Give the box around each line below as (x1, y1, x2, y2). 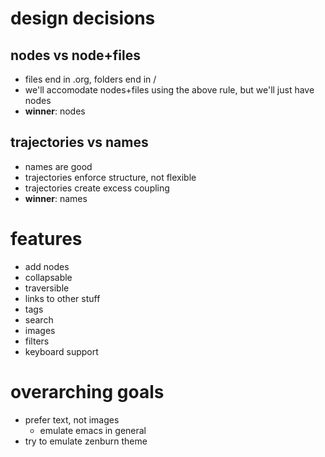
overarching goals (10, 380, 165, 403)
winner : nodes (24, 105, 86, 117)
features (10, 228, 83, 250)
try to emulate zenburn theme (24, 435, 148, 447)
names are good (24, 160, 93, 172)
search (24, 313, 54, 326)
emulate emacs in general (39, 424, 147, 436)
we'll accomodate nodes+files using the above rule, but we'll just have (24, 84, 315, 96)
